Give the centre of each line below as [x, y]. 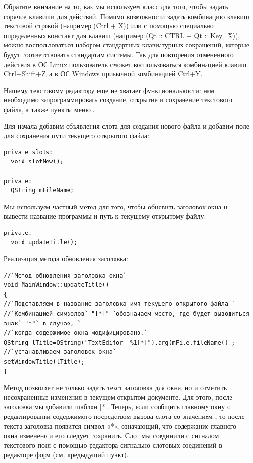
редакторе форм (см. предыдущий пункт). [66, 454]
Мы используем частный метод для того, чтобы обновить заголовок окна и [116, 206]
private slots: [29, 152]
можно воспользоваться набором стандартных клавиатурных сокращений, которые [126, 45]
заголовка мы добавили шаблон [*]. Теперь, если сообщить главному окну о [117, 406]
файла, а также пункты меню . [49, 109]
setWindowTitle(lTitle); [44, 362]
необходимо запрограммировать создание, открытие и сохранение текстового [118, 100]
